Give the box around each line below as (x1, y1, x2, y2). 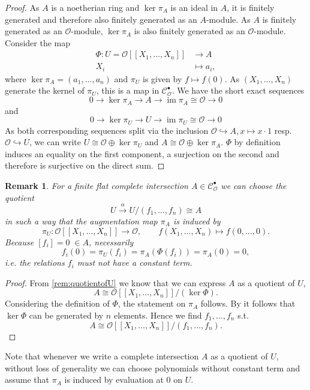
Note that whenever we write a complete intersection (5, 350, 199, 362)
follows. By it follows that (200, 297, 296, 310)
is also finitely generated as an (134, 25, 245, 37)
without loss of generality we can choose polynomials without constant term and (5, 361, 300, 374)
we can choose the (221, 179, 287, 191)
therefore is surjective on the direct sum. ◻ (5, 159, 165, 172)
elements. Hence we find (113, 308, 202, 321)
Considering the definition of (5, 297, 110, 310)
